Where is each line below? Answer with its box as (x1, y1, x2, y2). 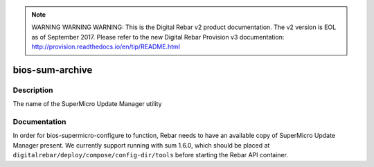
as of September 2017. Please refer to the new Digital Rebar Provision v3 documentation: (31, 33, 285, 41)
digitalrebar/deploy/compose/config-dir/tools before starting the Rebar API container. (12, 151, 289, 159)
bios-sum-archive (12, 64, 93, 76)
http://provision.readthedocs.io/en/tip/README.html (31, 42, 180, 51)
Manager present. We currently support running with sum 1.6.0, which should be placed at (12, 141, 270, 149)
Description (12, 85, 53, 95)
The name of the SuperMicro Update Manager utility (12, 100, 162, 108)
